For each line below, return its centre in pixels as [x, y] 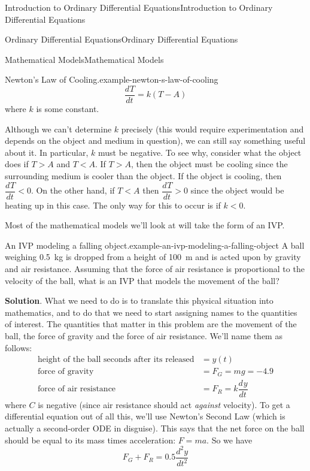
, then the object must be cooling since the [209, 164]
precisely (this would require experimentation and [212, 129]
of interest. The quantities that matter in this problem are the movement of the [151, 324]
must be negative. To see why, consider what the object [200, 152]
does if [17, 164]
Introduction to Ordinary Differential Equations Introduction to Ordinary [139, 7]
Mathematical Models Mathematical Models [84, 59]
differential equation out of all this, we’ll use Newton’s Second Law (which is [145, 416]
